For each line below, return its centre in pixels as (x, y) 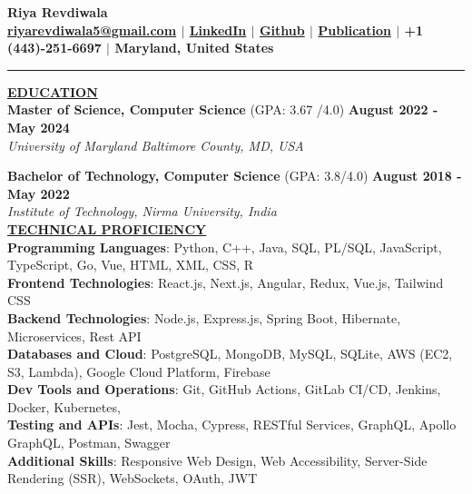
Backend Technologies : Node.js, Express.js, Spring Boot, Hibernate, (204, 317)
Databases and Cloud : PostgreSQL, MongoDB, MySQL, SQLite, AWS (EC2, (230, 354)
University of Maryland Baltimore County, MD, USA (156, 145)
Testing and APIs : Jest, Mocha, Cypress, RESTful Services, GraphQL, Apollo (232, 425)
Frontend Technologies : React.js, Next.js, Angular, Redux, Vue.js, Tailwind (226, 282)
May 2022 (39, 193)
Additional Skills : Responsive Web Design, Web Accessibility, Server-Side (217, 460)
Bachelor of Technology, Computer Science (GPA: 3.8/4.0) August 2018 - (235, 176)
